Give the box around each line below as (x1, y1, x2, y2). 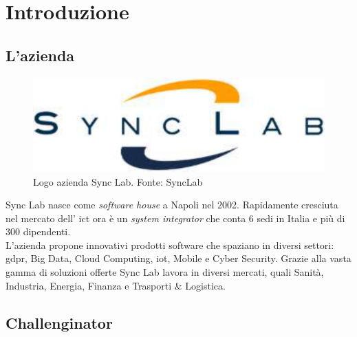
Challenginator (6, 312, 113, 333)
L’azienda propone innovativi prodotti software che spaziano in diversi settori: (6, 237, 334, 252)
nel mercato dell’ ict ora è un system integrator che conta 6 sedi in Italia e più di (6, 210, 345, 225)
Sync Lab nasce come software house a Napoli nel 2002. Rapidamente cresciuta (6, 197, 338, 212)
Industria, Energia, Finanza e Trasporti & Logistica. (6, 278, 226, 292)
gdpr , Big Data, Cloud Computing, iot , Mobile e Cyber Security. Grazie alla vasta (6, 251, 351, 265)
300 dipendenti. (6, 224, 71, 239)
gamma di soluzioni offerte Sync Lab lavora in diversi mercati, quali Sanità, (6, 265, 324, 279)
